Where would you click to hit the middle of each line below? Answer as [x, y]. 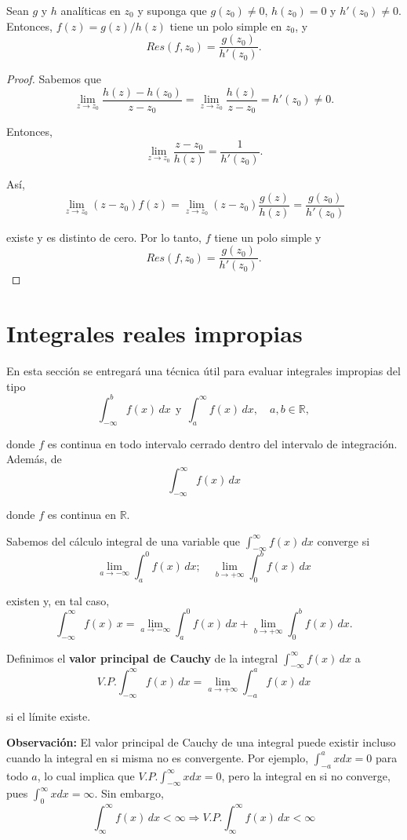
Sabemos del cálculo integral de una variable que [124, 541]
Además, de [34, 459]
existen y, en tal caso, [58, 600]
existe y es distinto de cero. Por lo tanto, [104, 237]
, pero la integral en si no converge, [306, 775]
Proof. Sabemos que [54, 79]
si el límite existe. [49, 716]
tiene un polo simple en [226, 26]
